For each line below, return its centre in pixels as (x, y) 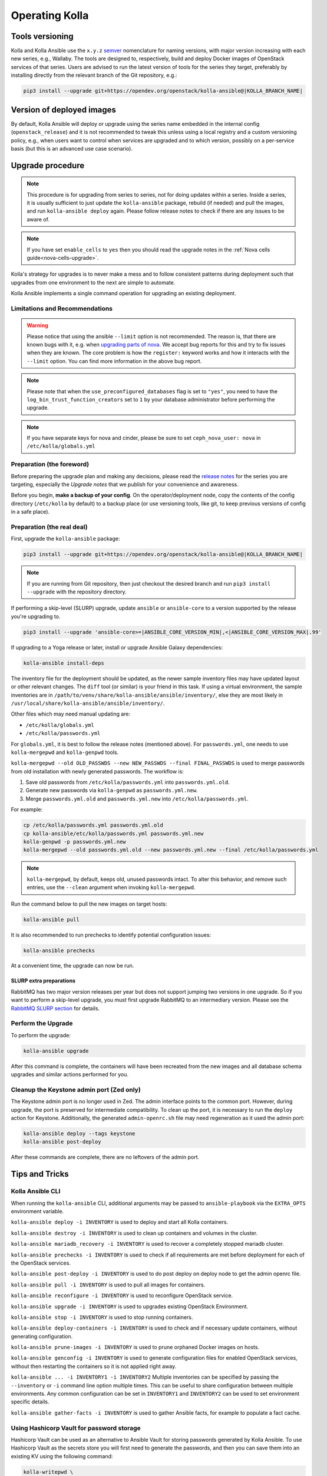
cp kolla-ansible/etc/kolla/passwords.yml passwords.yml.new (113, 833)
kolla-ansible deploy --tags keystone (79, 1134)
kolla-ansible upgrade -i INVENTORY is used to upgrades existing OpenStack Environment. (130, 1306)
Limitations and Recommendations (62, 308)
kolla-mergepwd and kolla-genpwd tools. (65, 752)
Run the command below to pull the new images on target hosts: (89, 904)
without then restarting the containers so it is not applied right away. (94, 1366)
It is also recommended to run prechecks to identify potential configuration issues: (111, 935)
